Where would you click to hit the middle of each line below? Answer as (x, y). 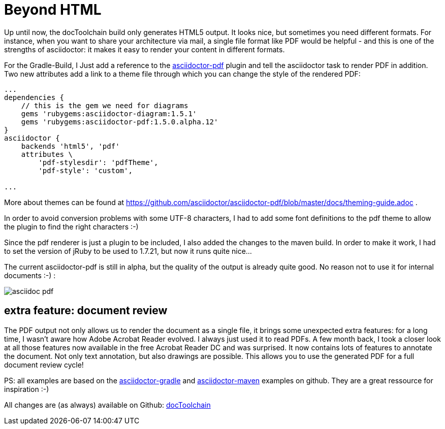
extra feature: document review (86, 311)
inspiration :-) (27, 389)
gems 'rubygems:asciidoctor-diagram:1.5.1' (109, 113)
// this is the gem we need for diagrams (105, 105)
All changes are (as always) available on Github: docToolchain (107, 405)
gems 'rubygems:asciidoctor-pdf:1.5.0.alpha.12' (120, 122)
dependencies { (34, 97)
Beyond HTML (53, 10)
